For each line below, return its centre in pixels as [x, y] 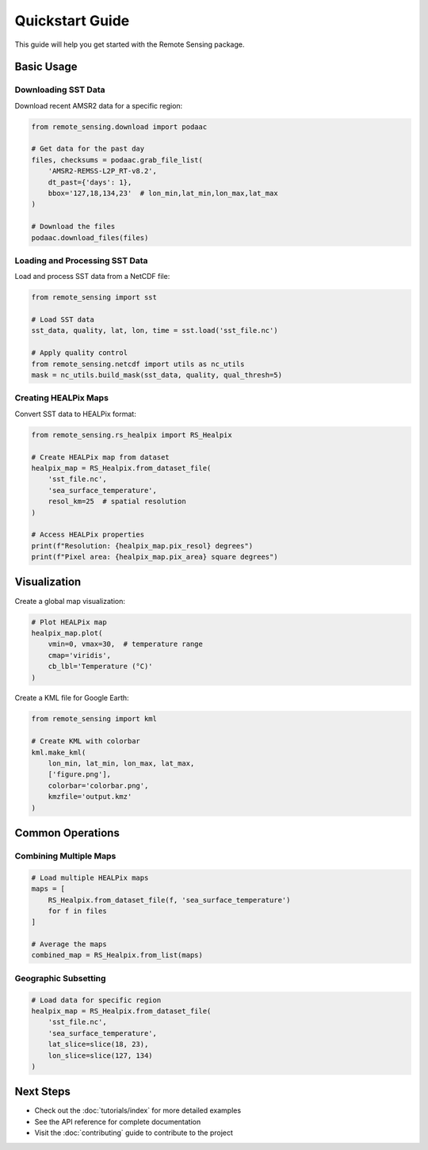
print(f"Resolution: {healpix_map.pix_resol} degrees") [142, 546]
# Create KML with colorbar [86, 741]
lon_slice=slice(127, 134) [101, 1055]
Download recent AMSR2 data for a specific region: [99, 105]
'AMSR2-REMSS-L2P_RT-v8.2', [103, 171]
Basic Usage [46, 67]
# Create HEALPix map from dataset [100, 457]
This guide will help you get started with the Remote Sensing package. [130, 44]
